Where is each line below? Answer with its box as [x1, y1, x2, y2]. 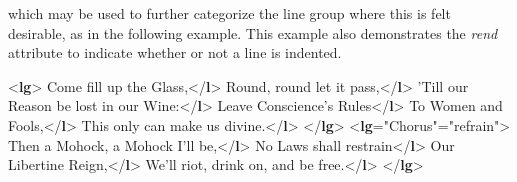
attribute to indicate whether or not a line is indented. [8, 42, 342, 63]
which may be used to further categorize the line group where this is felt [8, 3, 451, 23]
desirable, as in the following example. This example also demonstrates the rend [8, 22, 498, 43]
